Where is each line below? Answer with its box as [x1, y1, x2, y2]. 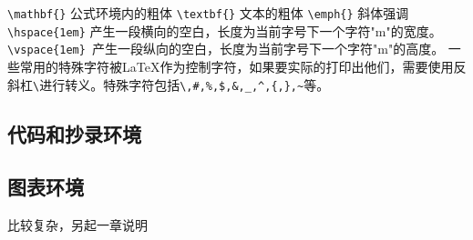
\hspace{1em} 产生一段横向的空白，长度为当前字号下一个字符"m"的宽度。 [7, 21, 442, 40]
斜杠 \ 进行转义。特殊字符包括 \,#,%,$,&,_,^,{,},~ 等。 [7, 75, 330, 94]
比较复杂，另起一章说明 [7, 215, 148, 235]
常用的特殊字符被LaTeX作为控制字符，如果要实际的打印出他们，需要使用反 [19, 56, 467, 75]
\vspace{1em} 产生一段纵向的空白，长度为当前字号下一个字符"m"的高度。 [7, 39, 445, 58]
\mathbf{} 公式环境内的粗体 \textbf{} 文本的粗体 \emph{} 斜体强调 [7, 4, 409, 22]
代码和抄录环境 [7, 119, 141, 147]
